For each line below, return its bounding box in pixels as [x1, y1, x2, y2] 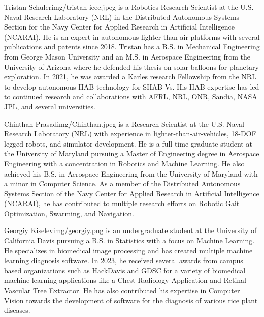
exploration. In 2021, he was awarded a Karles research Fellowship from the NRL [4, 71, 256, 82]
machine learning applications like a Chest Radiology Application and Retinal [4, 275, 247, 285]
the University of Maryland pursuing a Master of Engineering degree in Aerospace [4, 148, 259, 159]
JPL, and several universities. [4, 101, 95, 111]
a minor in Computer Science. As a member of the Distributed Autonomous [4, 178, 241, 189]
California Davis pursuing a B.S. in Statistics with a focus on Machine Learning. [4, 235, 255, 246]
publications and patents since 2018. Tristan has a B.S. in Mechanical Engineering [4, 41, 260, 52]
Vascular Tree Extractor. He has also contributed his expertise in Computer [4, 285, 240, 296]
